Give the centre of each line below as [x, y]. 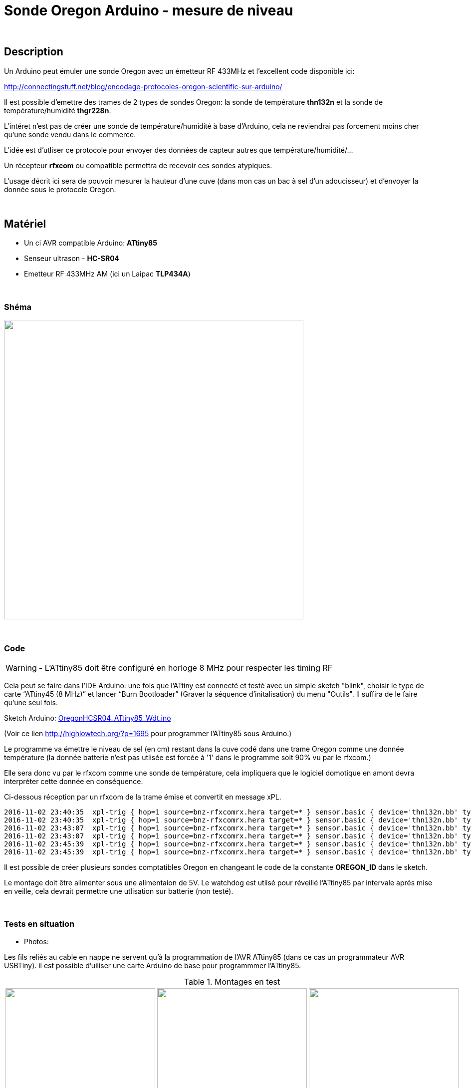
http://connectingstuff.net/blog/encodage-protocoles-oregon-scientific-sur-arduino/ [143, 86]
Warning [21, 668]
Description [34, 52]
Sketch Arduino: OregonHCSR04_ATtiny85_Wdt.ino [88, 718]
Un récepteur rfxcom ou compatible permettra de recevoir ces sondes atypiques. [138, 165]
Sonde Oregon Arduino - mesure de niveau [149, 10]
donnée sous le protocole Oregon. [60, 189]
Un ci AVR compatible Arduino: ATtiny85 [91, 243]
